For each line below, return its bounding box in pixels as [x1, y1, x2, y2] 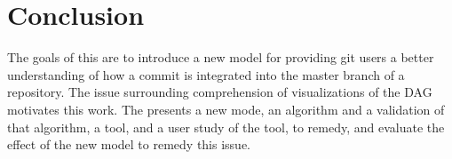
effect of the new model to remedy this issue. [7, 135, 250, 154]
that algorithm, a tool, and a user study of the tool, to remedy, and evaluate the [7, 117, 445, 136]
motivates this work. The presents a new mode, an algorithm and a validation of [7, 99, 445, 118]
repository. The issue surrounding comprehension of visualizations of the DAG [7, 83, 432, 101]
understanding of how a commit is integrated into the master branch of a [7, 65, 405, 83]
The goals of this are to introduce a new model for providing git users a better [7, 48, 434, 67]
